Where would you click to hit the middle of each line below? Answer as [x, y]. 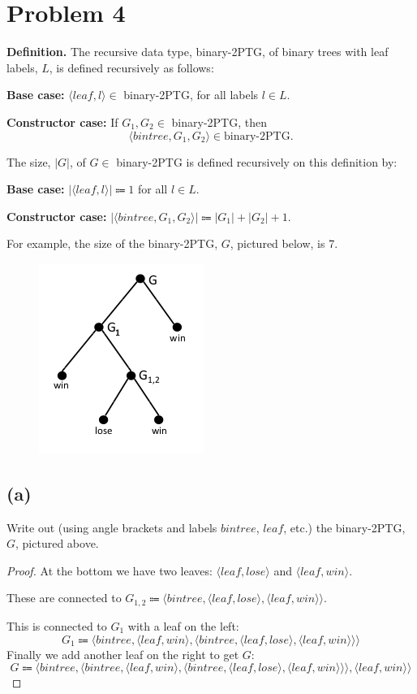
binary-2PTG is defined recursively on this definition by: [257, 161]
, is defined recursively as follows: [131, 67]
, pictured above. [57, 543]
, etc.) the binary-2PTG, [344, 527]
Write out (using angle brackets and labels [112, 527]
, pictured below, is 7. [284, 243]
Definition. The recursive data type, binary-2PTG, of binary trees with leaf [198, 52]
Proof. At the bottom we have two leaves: [110, 570]
